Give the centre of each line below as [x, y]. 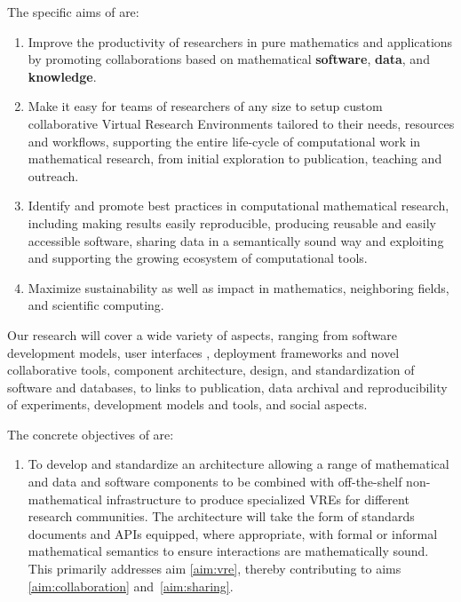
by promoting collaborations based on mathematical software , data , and [229, 59]
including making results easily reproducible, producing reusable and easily [232, 222]
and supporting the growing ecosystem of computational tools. [198, 258]
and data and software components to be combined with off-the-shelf [215, 482]
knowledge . [62, 76]
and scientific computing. [96, 305]
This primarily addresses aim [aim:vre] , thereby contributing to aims [215, 569]
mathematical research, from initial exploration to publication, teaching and [235, 158]
